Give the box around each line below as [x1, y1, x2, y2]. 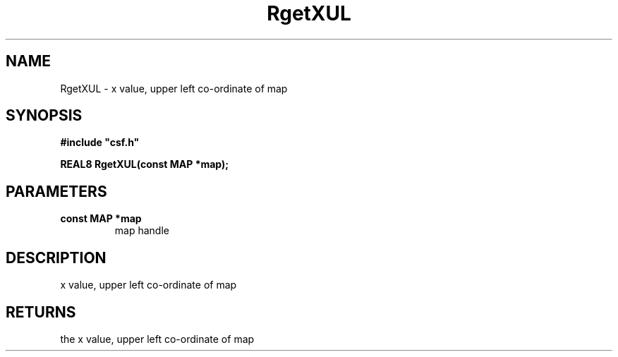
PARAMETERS [6, 182, 107, 200]
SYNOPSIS [6, 107, 83, 125]
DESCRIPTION [6, 248, 107, 267]
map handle [114, 224, 169, 237]
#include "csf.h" [60, 136, 140, 149]
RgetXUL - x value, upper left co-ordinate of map [60, 82, 288, 95]
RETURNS [6, 303, 76, 321]
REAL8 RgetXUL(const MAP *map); [60, 158, 229, 171]
